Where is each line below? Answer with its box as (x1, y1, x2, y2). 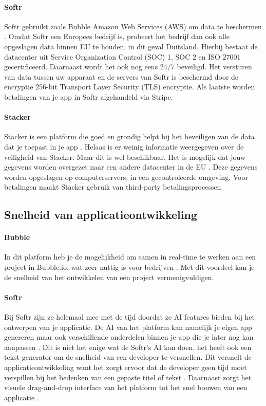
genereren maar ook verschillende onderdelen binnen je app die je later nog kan (4, 331, 254, 342)
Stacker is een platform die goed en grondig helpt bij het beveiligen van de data (4, 131, 255, 142)
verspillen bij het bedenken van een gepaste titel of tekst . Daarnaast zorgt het (4, 372, 252, 382)
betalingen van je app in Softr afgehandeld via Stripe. (4, 91, 173, 102)
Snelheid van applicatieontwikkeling (4, 207, 197, 223)
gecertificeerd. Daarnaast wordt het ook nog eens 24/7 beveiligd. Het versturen (4, 61, 252, 72)
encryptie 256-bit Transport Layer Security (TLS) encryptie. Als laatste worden (4, 81, 255, 92)
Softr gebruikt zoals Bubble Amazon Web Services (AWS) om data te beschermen (4, 21, 262, 31)
